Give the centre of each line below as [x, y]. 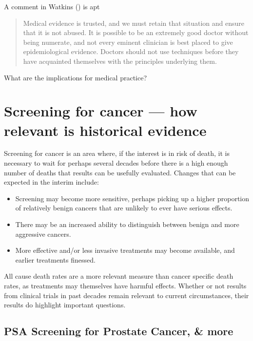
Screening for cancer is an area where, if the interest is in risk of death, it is [117, 153]
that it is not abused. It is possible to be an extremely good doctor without [136, 32]
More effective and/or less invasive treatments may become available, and [125, 250]
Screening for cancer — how [101, 111]
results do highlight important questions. [65, 305]
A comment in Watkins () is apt [52, 6]
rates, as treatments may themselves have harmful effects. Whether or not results [125, 285]
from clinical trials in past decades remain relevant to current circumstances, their [126, 295]
